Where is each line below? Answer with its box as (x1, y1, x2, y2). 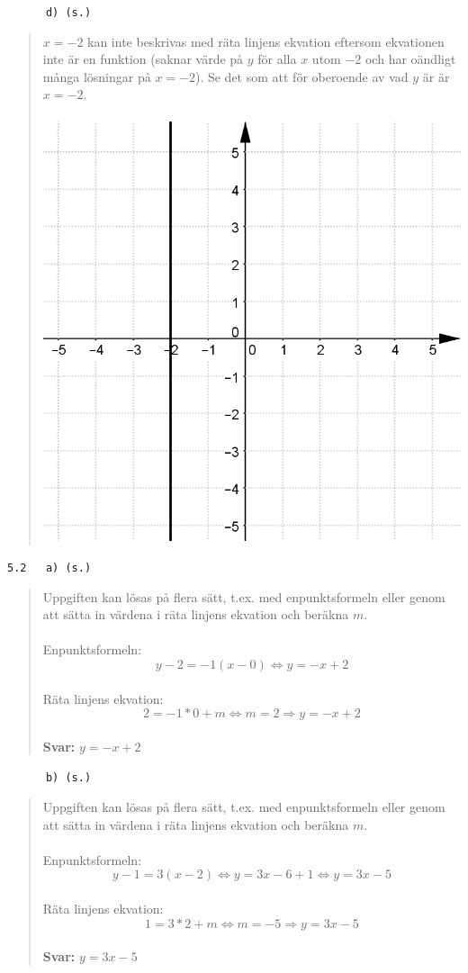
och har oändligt (364, 50, 456, 68)
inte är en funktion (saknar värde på (42, 50, 244, 68)
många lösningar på (42, 67, 151, 86)
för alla (257, 50, 297, 68)
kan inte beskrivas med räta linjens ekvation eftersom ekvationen (87, 32, 445, 50)
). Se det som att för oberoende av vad (194, 67, 409, 86)
